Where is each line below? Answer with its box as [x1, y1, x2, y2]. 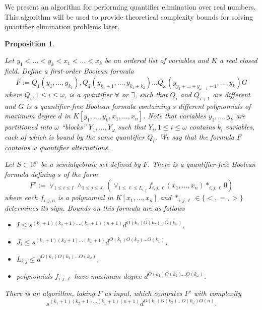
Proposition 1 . [5, 38, 54, 48]
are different [213, 89, 250, 99]
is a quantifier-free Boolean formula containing [26, 100, 170, 111]
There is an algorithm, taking [5, 288, 95, 298]
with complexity [193, 288, 241, 298]
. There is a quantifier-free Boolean [147, 159, 256, 169]
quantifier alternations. [39, 142, 110, 152]
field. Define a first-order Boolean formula [5, 66, 134, 76]
